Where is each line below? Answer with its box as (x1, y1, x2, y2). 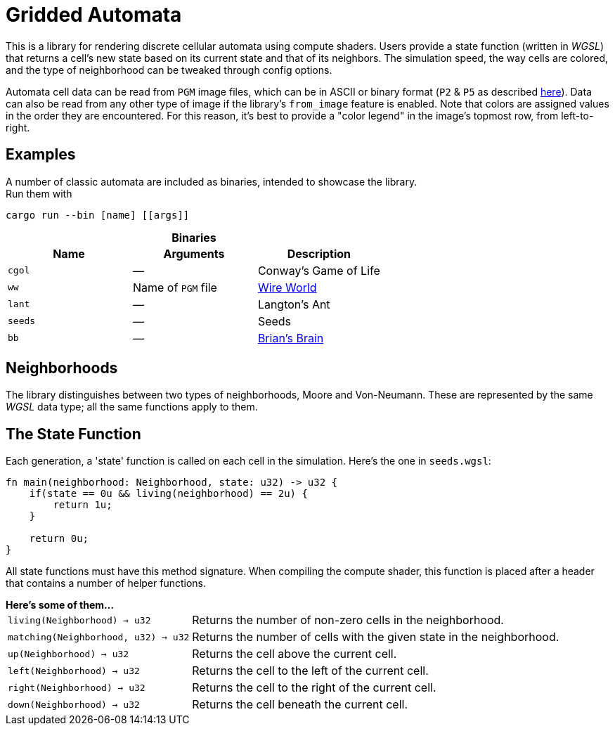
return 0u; (29, 533, 89, 545)
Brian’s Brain (257, 330, 324, 345)
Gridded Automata (6, 3, 182, 27)
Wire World (257, 280, 317, 295)
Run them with (6, 187, 72, 200)
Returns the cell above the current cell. (192, 647, 397, 661)
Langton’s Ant (257, 297, 330, 311)
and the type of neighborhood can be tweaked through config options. (6, 63, 332, 76)
